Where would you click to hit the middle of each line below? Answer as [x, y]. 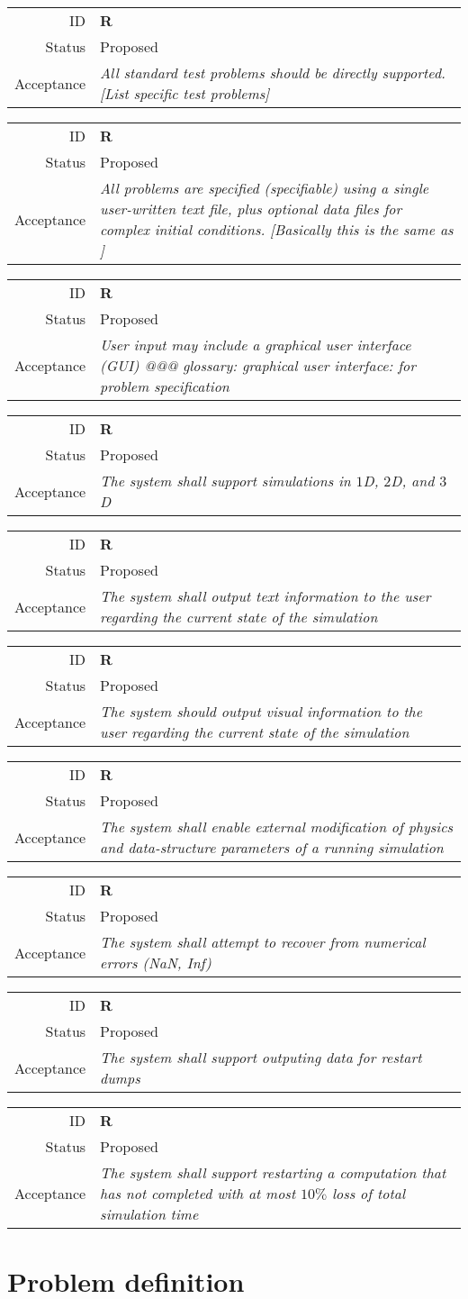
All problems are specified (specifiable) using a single [265, 188]
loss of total [369, 1193]
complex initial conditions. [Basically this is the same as [277, 229]
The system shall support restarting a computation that [273, 1172]
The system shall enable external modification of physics [277, 827]
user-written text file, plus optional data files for [251, 209]
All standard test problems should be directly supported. [273, 73]
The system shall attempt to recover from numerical [263, 942]
